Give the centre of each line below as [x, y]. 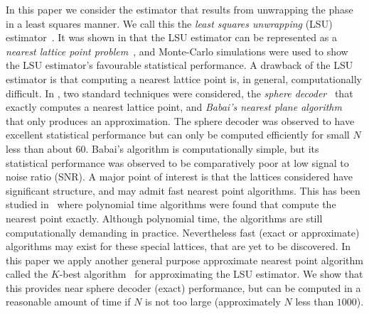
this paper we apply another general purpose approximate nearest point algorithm [184, 260]
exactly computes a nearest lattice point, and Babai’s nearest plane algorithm [174, 107]
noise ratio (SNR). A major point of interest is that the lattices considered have [179, 177]
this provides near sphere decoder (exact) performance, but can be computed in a [183, 287]
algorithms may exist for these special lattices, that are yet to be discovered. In [178, 246]
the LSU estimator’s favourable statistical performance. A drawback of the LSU [180, 65]
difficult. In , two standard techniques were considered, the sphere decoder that [180, 93]
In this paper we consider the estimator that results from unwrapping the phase [180, 9]
